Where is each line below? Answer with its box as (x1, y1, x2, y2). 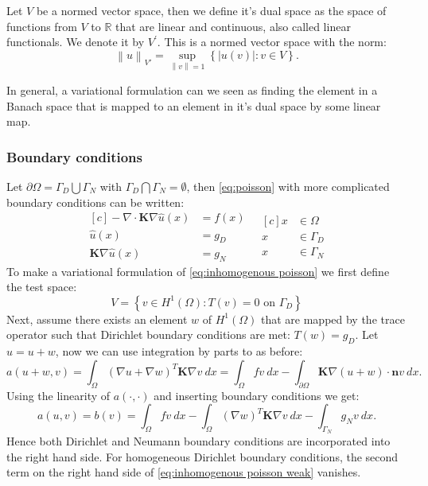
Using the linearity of (6, 387, 111, 403)
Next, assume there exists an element (6, 310, 188, 327)
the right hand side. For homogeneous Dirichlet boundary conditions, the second (6, 448, 399, 465)
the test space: (6, 278, 77, 295)
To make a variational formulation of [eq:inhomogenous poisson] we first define (6, 262, 390, 279)
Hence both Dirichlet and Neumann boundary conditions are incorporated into (6, 433, 391, 449)
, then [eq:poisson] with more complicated (186, 178, 390, 194)
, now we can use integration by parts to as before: (55, 343, 303, 360)
